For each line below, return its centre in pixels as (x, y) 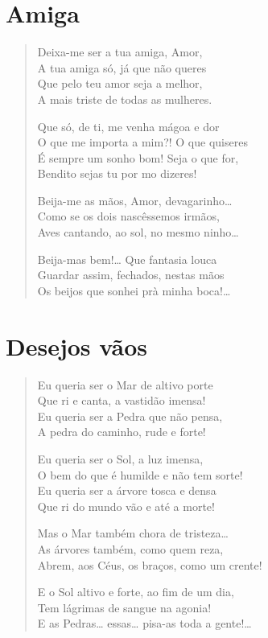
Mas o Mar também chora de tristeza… (133, 533)
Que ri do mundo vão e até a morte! (126, 506)
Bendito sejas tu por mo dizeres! (117, 173)
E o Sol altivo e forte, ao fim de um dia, (136, 592)
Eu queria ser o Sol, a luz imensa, (120, 458)
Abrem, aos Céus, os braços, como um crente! (150, 564)
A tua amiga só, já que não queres (122, 67)
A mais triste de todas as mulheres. (125, 99)
